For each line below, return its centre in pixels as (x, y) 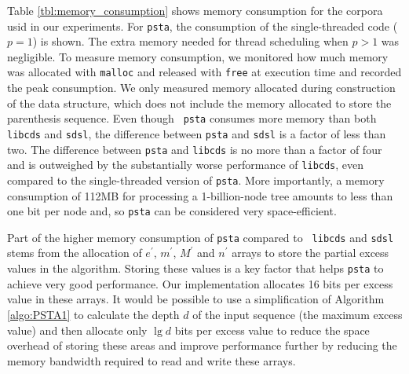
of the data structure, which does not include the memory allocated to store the (199, 103)
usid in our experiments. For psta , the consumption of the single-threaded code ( (203, 26)
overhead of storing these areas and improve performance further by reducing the (202, 345)
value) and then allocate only (77, 330)
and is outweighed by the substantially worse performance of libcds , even (186, 165)
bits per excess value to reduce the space (272, 330)
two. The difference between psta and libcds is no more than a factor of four (195, 149)
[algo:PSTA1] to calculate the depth (93, 314)
